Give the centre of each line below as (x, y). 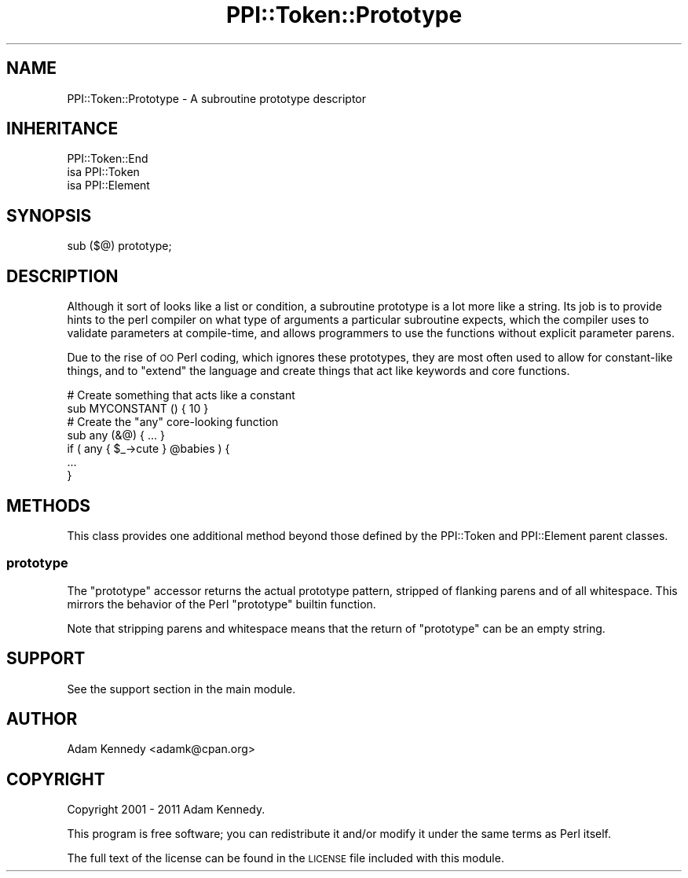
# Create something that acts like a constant (181, 395)
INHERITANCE (62, 129)
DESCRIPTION (62, 276)
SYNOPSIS (49, 215)
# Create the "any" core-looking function (173, 422)
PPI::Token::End (108, 159)
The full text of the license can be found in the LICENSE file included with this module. (285, 858)
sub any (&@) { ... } (116, 435)
